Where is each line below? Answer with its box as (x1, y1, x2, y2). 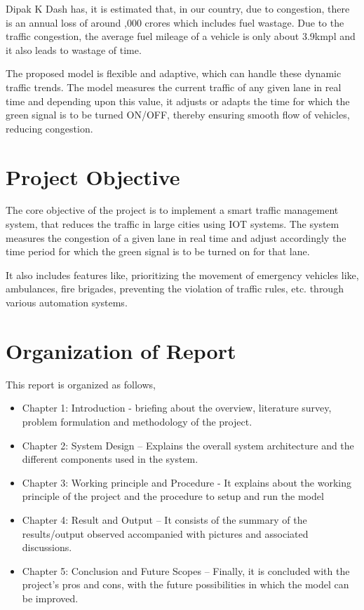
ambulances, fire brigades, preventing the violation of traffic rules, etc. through (6, 281, 344, 296)
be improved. (22, 590, 79, 605)
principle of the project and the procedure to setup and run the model (22, 489, 324, 503)
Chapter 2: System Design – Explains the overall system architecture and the (22, 438, 354, 452)
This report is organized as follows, (6, 377, 156, 391)
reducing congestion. (6, 121, 93, 135)
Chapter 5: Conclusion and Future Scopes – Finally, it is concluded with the (22, 563, 350, 578)
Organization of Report (6, 336, 236, 365)
